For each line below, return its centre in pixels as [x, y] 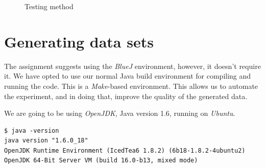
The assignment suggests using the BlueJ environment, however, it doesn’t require [132, 66]
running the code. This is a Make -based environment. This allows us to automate [131, 86]
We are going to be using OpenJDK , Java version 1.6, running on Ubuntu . [120, 113]
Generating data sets [79, 41]
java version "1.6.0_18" [46, 141]
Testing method [49, 6]
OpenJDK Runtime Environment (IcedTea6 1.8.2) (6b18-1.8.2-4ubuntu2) [125, 150]
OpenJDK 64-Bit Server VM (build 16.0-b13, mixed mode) [101, 161]
